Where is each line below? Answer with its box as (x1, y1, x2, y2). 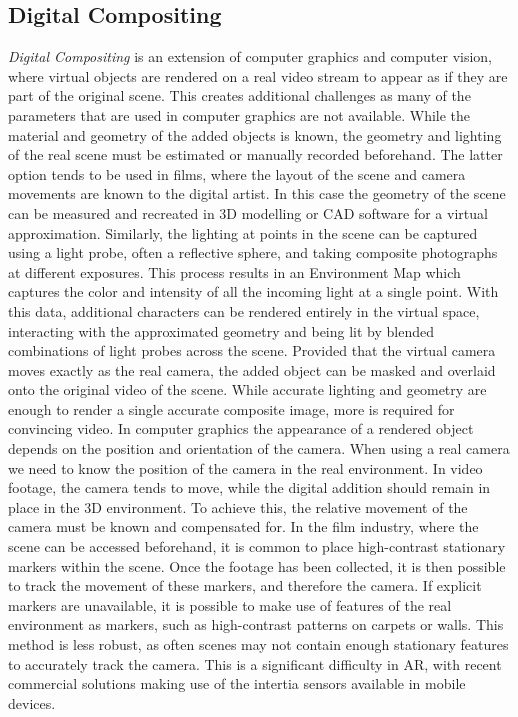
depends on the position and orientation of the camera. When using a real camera (8, 438, 510, 459)
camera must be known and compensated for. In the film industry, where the (8, 516, 479, 537)
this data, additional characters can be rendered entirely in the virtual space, (8, 300, 480, 321)
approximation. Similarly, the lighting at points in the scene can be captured (8, 222, 478, 243)
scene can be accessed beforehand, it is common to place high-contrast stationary (8, 536, 506, 557)
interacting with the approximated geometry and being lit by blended (8, 320, 434, 341)
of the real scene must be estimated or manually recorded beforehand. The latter (8, 144, 503, 165)
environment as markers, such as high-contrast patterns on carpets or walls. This (8, 614, 504, 635)
